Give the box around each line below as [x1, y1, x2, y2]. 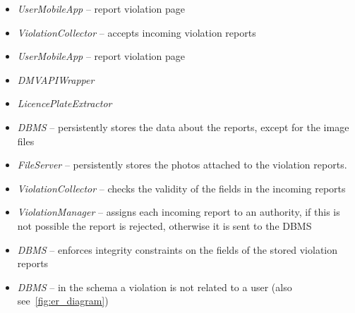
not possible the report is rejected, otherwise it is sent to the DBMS [17, 218, 312, 233]
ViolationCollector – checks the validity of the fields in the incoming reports [17, 180, 346, 195]
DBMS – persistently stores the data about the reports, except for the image [17, 119, 349, 134]
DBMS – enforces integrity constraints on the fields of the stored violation [17, 242, 338, 257]
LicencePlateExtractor [17, 96, 112, 111]
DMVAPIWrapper [17, 72, 95, 87]
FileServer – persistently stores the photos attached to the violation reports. [17, 157, 347, 172]
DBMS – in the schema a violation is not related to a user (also [17, 279, 292, 294]
